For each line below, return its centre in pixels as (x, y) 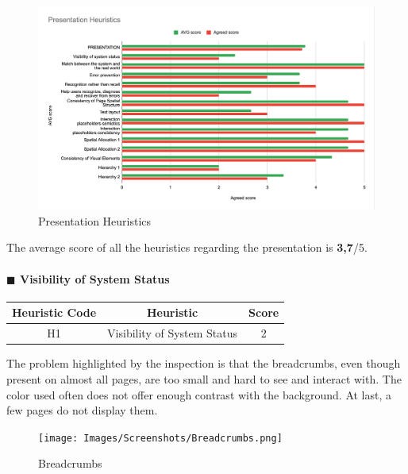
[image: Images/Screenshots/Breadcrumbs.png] (160, 438)
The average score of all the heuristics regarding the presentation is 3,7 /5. (187, 247)
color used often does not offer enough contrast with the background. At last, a (199, 394)
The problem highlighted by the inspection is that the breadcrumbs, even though (204, 363)
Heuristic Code (54, 312)
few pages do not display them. (82, 410)
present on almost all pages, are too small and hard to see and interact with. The (204, 378)
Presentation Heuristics (95, 220)
